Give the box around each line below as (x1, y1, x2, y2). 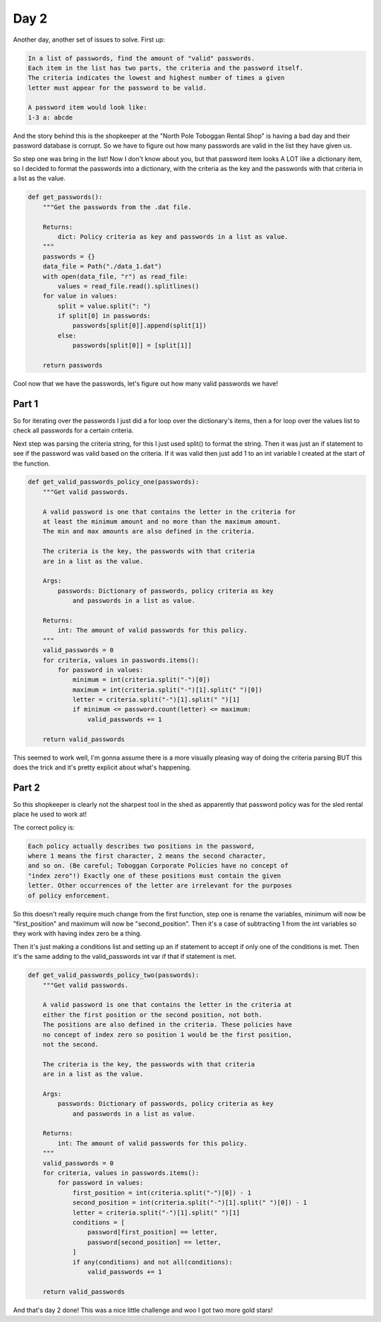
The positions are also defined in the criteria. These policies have (42, 1021, 293, 1029)
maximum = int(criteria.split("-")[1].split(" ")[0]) (72, 685, 262, 694)
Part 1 (13, 398, 39, 410)
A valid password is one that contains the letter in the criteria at (42, 1001, 293, 1009)
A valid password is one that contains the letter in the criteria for (42, 507, 296, 516)
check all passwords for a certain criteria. (13, 426, 134, 435)
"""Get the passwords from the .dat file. (42, 203, 192, 211)
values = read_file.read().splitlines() (57, 282, 200, 290)
